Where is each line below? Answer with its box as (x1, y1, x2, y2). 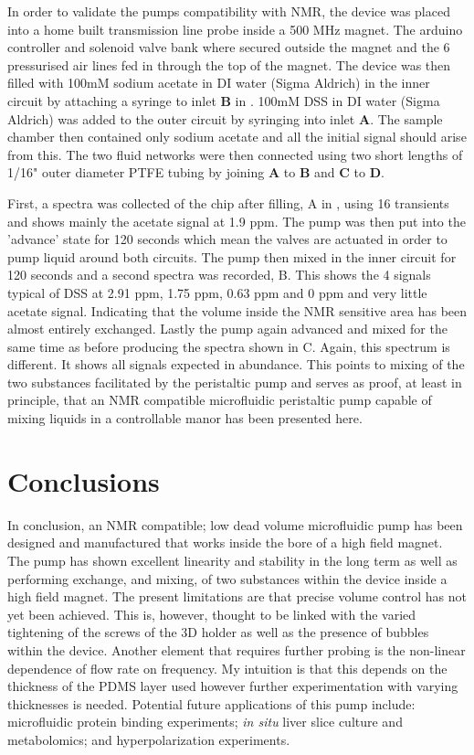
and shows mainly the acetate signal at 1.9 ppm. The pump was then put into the (7, 211, 466, 230)
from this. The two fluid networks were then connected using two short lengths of (7, 144, 463, 164)
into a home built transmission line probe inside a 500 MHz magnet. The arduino (7, 19, 463, 38)
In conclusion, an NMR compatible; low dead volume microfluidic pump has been (7, 515, 463, 534)
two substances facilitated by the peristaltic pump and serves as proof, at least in (7, 372, 462, 391)
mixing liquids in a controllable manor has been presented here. (7, 409, 363, 428)
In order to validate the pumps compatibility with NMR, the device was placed (7, 2, 450, 20)
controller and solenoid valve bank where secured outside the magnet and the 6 (7, 37, 450, 57)
